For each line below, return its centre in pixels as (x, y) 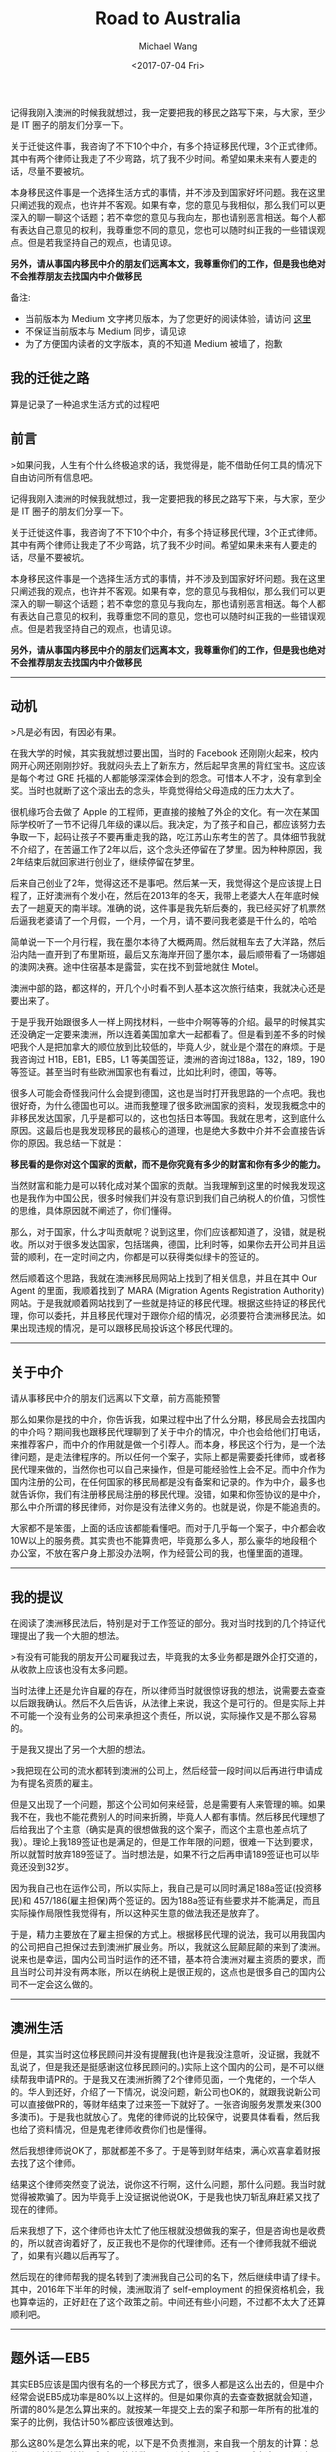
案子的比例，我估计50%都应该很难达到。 (94, 2421)
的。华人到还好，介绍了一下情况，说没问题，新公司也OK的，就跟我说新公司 (166, 2091)
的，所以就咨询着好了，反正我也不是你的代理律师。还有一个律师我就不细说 (163, 2243)
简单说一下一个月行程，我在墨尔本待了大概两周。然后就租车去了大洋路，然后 (168, 942)
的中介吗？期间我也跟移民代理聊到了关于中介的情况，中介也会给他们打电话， (168, 1432)
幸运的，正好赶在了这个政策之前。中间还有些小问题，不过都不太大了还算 (176, 2301)
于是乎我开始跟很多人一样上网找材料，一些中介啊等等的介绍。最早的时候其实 (168, 1022)
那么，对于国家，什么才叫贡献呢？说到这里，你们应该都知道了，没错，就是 (163, 1232)
